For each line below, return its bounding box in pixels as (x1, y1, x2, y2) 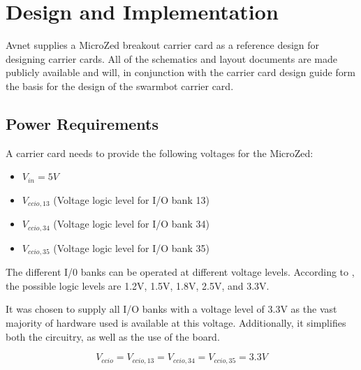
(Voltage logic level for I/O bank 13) (53, 192, 209, 207)
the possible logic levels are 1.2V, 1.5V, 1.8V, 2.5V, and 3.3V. (6, 278, 270, 293)
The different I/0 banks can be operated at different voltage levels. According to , (6, 265, 355, 279)
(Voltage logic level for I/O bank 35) (53, 240, 209, 255)
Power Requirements (6, 112, 159, 134)
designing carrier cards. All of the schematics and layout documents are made (6, 51, 337, 66)
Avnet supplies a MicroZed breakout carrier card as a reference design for (6, 38, 320, 52)
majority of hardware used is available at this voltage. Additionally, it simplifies (6, 316, 346, 330)
